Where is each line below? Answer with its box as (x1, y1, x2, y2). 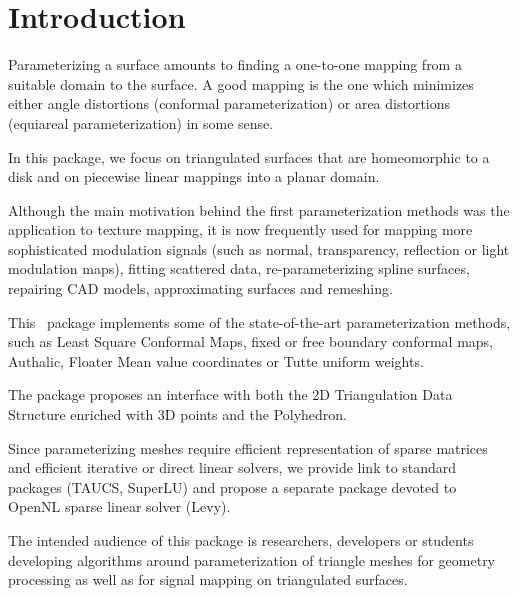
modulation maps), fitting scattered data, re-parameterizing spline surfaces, (8, 258, 470, 279)
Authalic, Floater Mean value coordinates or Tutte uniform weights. (8, 350, 424, 371)
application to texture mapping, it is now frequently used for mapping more (8, 219, 473, 240)
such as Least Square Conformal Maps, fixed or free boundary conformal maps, (8, 331, 493, 352)
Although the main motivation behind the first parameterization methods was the (8, 199, 510, 220)
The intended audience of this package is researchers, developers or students (8, 530, 474, 550)
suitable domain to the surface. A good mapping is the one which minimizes (8, 73, 474, 94)
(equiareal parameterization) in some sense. (8, 112, 274, 133)
